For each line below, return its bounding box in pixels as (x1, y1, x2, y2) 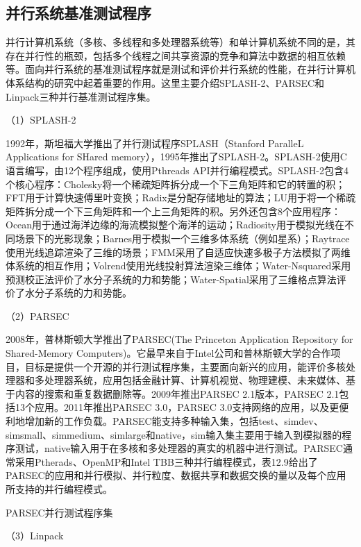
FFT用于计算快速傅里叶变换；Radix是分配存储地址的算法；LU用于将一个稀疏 (6, 190, 356, 205)
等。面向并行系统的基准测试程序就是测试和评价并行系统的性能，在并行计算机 (6, 62, 355, 76)
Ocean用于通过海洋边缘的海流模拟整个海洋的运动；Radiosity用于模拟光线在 (6, 217, 344, 232)
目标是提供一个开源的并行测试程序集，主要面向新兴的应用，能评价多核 (24, 359, 346, 373)
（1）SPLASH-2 (6, 112, 76, 127)
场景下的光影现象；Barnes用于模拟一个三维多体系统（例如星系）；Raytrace (15, 230, 350, 245)
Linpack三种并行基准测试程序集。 (6, 89, 156, 103)
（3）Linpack (6, 528, 64, 543)
